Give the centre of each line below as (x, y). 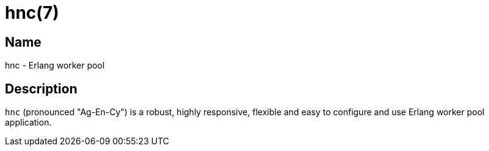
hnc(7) (32, 13)
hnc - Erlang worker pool (55, 65)
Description (41, 89)
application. (28, 122)
